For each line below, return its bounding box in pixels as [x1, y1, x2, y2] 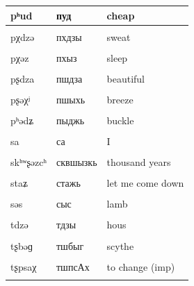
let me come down [106, 176, 184, 190]
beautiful [106, 71, 145, 85]
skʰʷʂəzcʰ [10, 155, 47, 169]
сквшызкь [56, 155, 97, 169]
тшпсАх [56, 259, 90, 274]
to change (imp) [106, 259, 175, 274]
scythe [106, 238, 134, 253]
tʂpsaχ [10, 259, 37, 274]
